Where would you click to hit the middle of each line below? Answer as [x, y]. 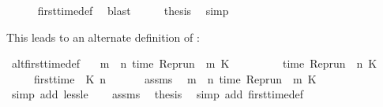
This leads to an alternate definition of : [103, 37]
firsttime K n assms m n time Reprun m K [175, 78]
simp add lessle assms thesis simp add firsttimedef [158, 94]
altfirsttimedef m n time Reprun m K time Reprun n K [194, 63]
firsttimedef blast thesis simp [133, 10]
